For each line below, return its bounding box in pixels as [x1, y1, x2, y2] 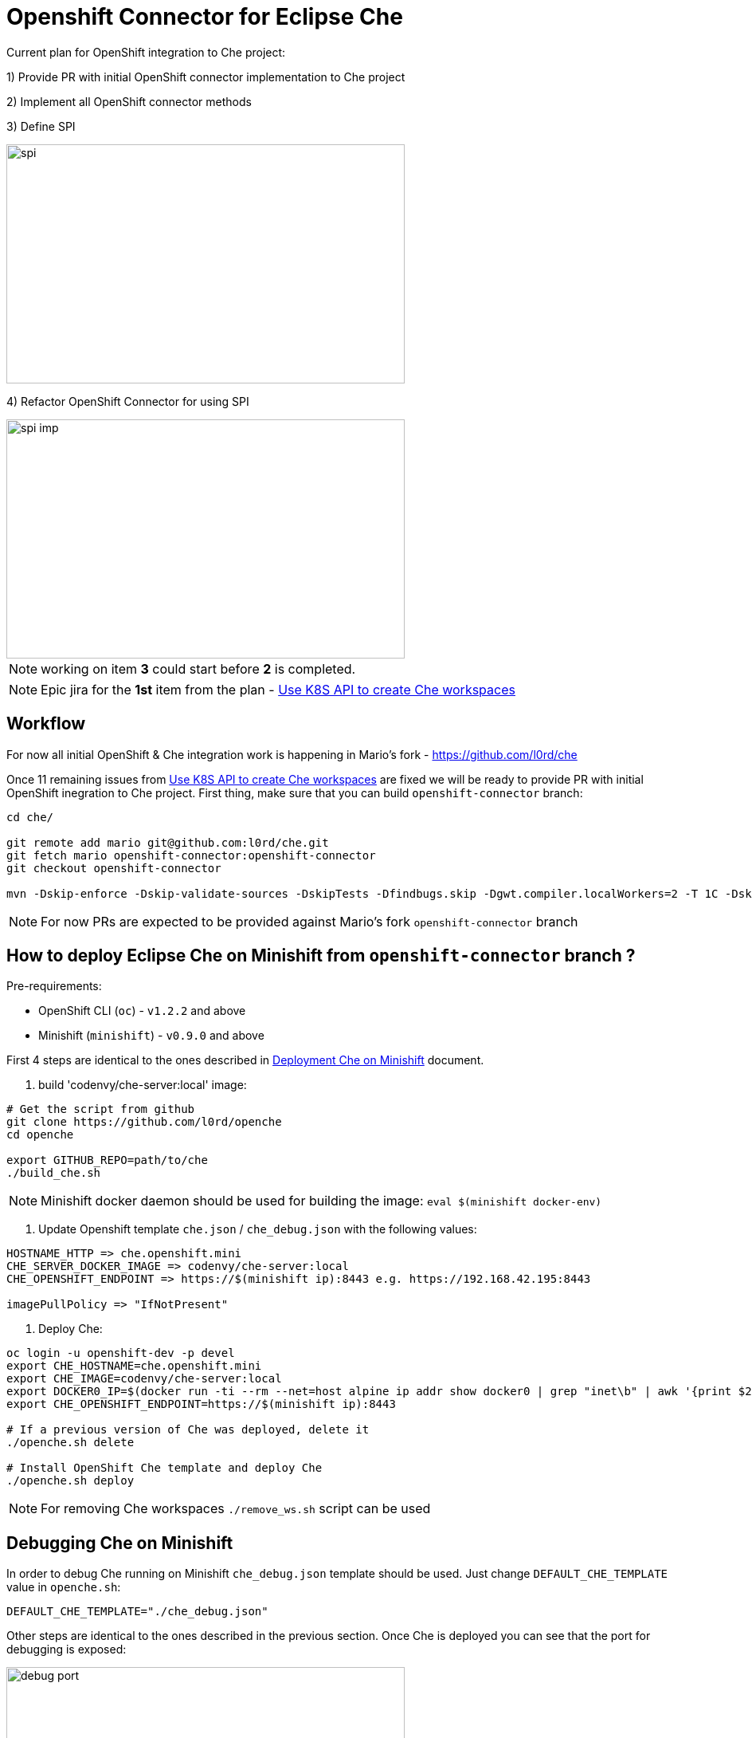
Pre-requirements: [6, 979, 102, 993]
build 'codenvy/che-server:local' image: [38, 1078, 247, 1092]
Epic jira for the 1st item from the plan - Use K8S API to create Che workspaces [41, 681, 515, 698]
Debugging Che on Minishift [6, 1532, 233, 1553]
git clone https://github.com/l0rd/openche [6, 1115, 282, 1129]
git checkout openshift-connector [6, 861, 221, 875]
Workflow [6, 714, 86, 734]
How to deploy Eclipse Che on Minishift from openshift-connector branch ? [6, 946, 636, 966]
